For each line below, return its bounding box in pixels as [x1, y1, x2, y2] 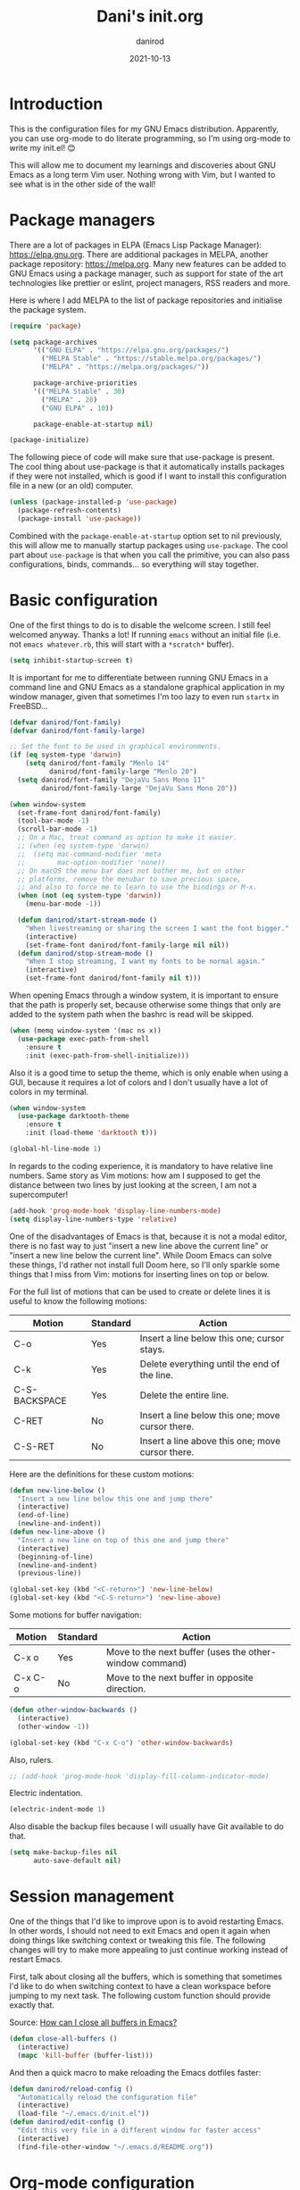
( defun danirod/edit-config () [9, 2118, 126, 2127]
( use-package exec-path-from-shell [17, 1034, 150, 1043]
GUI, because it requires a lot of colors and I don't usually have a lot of [9, 1076, 269, 1087]
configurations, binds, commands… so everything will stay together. [9, 558, 259, 569]
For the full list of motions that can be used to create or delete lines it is [9, 1286, 271, 1297]
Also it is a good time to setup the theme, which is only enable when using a [9, 1067, 288, 1078]
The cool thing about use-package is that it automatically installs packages [9, 462, 285, 472]
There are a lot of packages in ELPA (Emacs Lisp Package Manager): [9, 239, 262, 250]
